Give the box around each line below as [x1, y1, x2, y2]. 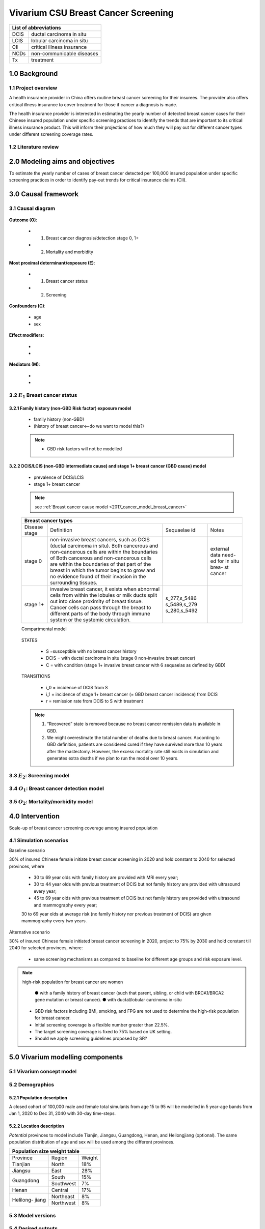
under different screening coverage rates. [9, 131, 94, 137]
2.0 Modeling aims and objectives [9, 157, 115, 166]
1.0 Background [9, 69, 58, 78]
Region [51, 1154, 68, 1161]
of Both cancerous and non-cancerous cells [50, 555, 152, 561]
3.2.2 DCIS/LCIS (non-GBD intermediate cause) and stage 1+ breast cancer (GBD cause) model [9, 463, 206, 469]
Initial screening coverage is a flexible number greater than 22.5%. [34, 1022, 169, 1027]
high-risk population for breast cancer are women [22, 979, 123, 985]
